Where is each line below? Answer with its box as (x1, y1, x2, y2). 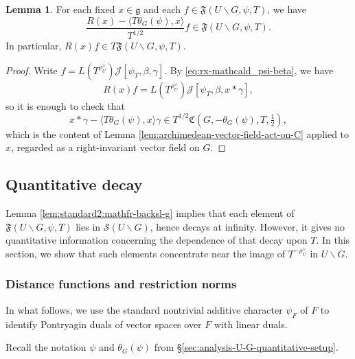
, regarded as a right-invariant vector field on (11, 140, 200, 154)
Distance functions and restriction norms (5, 275, 237, 292)
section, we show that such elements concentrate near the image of (5, 246, 286, 260)
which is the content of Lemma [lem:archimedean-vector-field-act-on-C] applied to (5, 126, 350, 141)
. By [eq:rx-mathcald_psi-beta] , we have (164, 62, 334, 77)
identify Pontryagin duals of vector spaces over (5, 316, 202, 331)
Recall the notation (5, 340, 87, 354)
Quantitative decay (5, 174, 143, 195)
